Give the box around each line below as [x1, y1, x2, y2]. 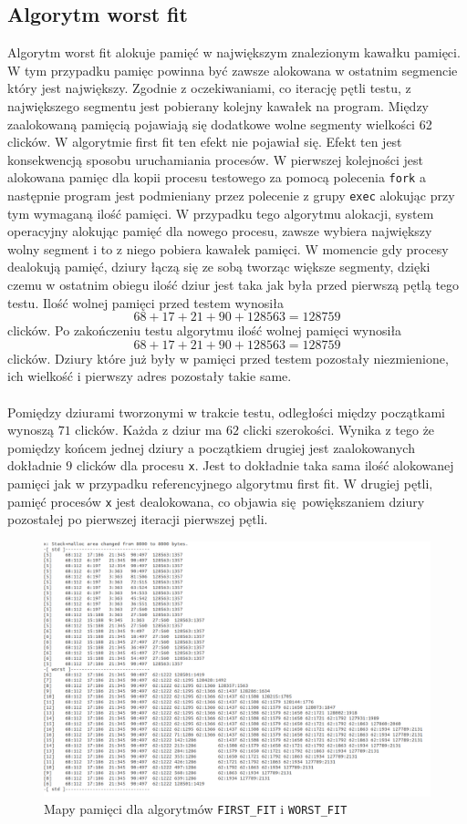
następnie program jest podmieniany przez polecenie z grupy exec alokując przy [7, 186, 455, 205]
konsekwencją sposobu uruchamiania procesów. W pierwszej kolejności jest [7, 149, 424, 169]
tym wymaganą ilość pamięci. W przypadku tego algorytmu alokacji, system [7, 203, 434, 222]
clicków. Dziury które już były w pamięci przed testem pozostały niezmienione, [7, 348, 449, 367]
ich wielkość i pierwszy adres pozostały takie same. [7, 366, 292, 386]
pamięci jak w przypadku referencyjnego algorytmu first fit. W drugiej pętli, [7, 474, 433, 493]
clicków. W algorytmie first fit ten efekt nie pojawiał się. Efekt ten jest [7, 132, 402, 151]
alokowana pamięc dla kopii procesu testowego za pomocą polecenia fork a [7, 168, 426, 187]
